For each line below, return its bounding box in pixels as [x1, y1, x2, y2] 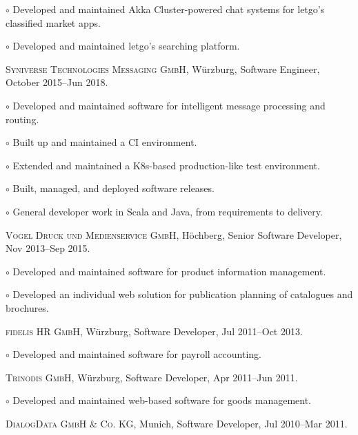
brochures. [6, 300, 49, 315]
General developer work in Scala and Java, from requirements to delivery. [12, 204, 323, 218]
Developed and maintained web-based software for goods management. [12, 393, 311, 407]
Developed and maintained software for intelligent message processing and [12, 98, 326, 112]
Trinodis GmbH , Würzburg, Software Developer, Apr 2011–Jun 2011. [6, 370, 298, 384]
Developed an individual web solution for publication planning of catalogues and [12, 287, 353, 301]
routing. [6, 112, 39, 126]
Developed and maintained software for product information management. [12, 264, 326, 278]
